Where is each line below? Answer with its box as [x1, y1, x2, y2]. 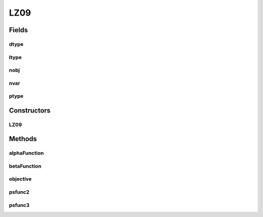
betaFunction [9, 162, 41, 169]
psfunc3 [9, 201, 30, 208]
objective [9, 176, 32, 182]
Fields [9, 26, 28, 34]
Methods [9, 135, 37, 143]
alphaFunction [9, 150, 44, 157]
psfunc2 [9, 189, 30, 196]
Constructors [9, 106, 51, 115]
